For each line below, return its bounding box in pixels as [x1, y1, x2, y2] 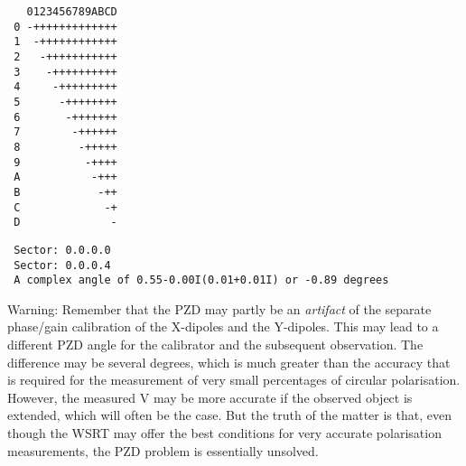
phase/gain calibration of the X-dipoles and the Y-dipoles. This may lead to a [7, 317, 439, 336]
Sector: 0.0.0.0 [14, 243, 111, 256]
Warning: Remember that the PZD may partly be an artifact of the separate [7, 299, 432, 318]
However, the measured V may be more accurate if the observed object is [7, 387, 413, 406]
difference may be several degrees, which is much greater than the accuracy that [7, 352, 451, 371]
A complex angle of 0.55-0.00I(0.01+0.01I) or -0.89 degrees [14, 274, 389, 287]
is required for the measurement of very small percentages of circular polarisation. [7, 370, 461, 389]
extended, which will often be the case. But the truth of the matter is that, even [7, 405, 452, 424]
